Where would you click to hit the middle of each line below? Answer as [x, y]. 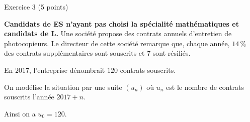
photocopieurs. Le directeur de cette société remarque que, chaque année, [117, 43]
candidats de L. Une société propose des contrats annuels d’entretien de [118, 33]
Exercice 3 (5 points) [36, 7]
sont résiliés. [172, 53]
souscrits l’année [29, 97]
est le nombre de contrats [205, 87]
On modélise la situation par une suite [63, 87]
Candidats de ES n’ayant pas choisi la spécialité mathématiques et [121, 23]
